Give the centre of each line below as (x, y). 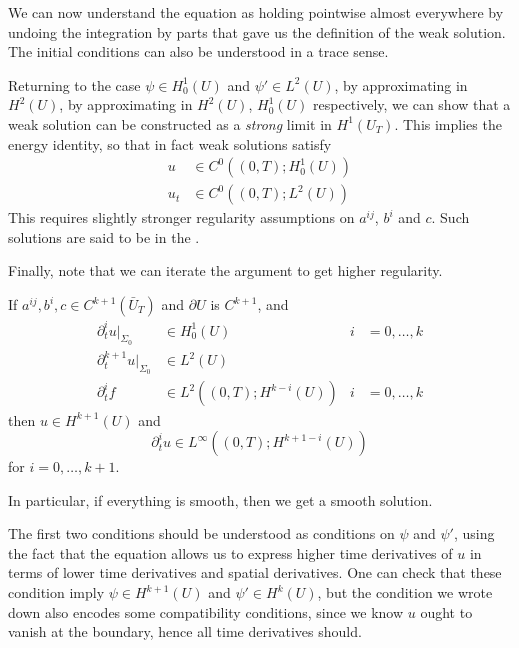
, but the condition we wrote (405, 592)
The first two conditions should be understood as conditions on (201, 533)
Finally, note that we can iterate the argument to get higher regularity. (225, 270)
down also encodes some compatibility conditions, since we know (206, 611)
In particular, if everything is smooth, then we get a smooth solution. (220, 499)
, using (474, 533)
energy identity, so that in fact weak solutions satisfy (170, 143)
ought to (446, 611)
